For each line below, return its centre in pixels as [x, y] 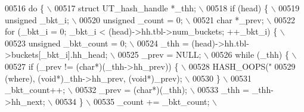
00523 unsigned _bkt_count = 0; [66, 43]
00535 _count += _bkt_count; [151, 101]
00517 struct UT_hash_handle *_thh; [125, 8]
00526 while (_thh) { [250, 55]
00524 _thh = [163, 43]
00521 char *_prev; [228, 19]
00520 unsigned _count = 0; [131, 19]
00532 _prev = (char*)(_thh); [131, 90]
